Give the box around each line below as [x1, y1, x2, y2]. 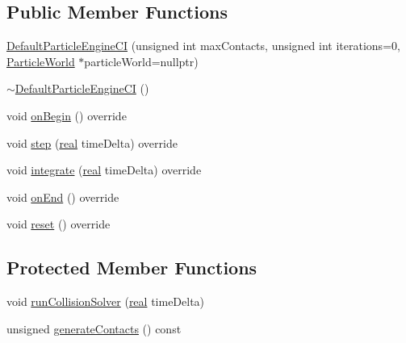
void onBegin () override [6, 107, 127, 123]
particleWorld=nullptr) [84, 52, 199, 69]
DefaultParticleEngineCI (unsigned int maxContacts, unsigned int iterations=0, [6, 37, 400, 54]
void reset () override [6, 215, 111, 232]
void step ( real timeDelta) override [6, 134, 178, 151]
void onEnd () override [6, 188, 119, 205]
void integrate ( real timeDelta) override [6, 161, 202, 178]
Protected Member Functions [6, 255, 257, 280]
